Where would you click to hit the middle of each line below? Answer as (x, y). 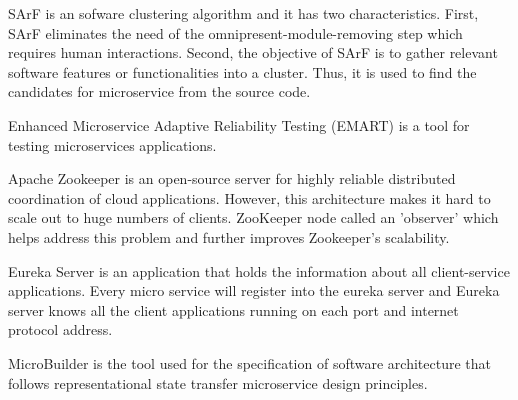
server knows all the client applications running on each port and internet (233, 309)
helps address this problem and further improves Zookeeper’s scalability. (229, 236)
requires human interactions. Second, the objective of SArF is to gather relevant (253, 52)
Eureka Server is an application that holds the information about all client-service (259, 270)
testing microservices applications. (112, 144)
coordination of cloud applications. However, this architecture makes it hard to (249, 197)
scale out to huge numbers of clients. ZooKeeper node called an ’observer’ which (253, 217)
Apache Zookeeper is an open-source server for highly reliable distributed (232, 178)
